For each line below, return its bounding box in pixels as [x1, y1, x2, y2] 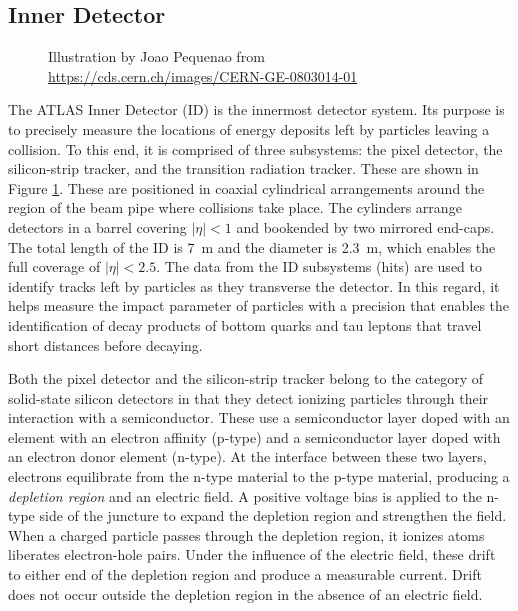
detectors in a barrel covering [8, 216, 187, 237]
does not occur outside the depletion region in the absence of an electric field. [8, 583, 483, 604]
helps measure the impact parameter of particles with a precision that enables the [8, 295, 510, 316]
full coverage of [8, 256, 101, 277]
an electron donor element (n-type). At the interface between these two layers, [8, 446, 487, 467]
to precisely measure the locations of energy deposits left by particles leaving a [8, 118, 490, 139]
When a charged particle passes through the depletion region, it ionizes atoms [8, 524, 485, 545]
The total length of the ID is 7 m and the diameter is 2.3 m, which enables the [8, 236, 496, 257]
